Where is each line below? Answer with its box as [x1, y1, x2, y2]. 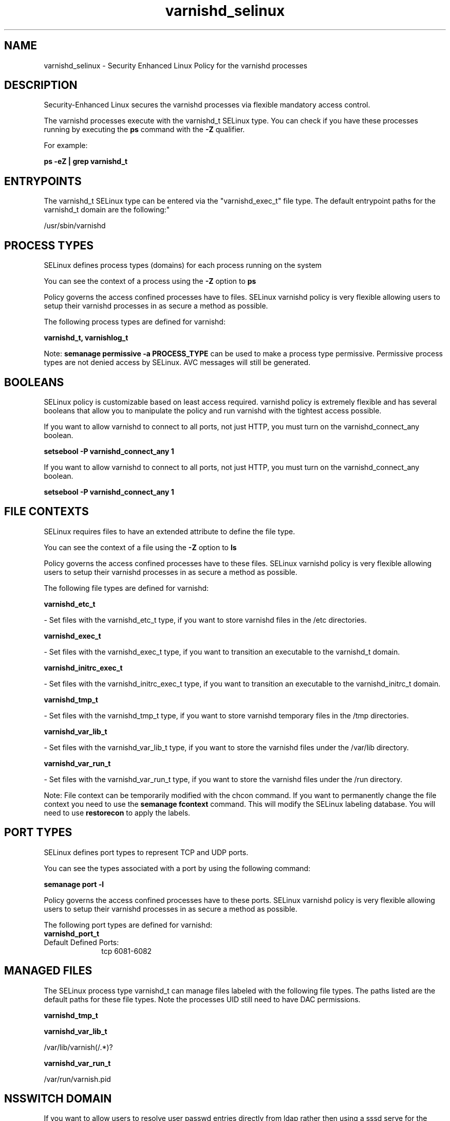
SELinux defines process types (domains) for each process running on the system [44, 261, 322, 270]
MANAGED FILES [4, 964, 92, 978]
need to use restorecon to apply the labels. [44, 808, 191, 817]
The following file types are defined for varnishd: [44, 583, 209, 592]
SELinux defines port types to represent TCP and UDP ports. [44, 847, 249, 857]
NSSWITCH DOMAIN [4, 1092, 112, 1105]
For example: [44, 141, 88, 150]
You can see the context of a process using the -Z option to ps [44, 277, 256, 286]
